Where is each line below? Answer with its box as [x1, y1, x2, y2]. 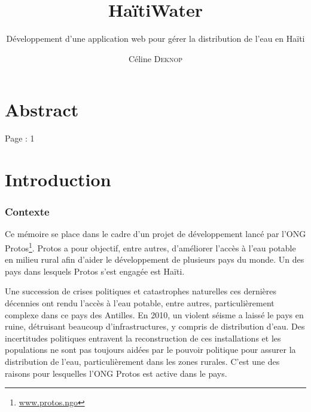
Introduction [5, 167, 111, 192]
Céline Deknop [128, 52, 183, 64]
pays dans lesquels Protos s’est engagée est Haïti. [5, 265, 185, 277]
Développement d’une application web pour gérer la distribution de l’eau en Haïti [6, 32, 305, 45]
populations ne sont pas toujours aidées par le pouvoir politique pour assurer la [5, 343, 296, 356]
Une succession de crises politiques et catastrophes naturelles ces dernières [5, 285, 277, 297]
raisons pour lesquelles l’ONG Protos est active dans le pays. [5, 367, 227, 379]
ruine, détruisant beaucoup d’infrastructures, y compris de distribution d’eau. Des [5, 320, 305, 333]
